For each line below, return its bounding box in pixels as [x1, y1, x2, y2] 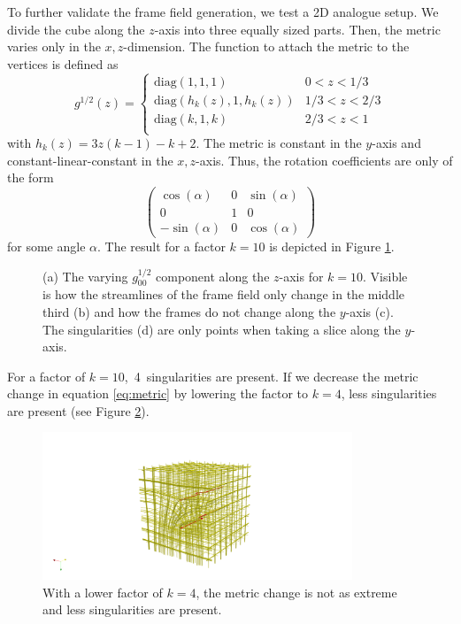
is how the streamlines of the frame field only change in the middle [42, 285, 405, 304]
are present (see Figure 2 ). [7, 401, 150, 420]
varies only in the [7, 37, 101, 56]
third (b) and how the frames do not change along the [42, 302, 336, 320]
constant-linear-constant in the [7, 150, 173, 169]
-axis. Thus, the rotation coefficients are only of [196, 150, 453, 169]
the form [7, 168, 54, 187]
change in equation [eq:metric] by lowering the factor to [7, 384, 309, 403]
